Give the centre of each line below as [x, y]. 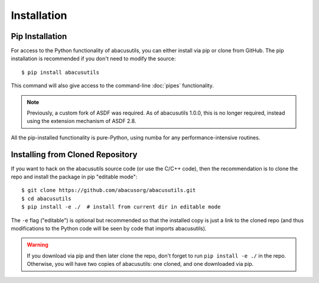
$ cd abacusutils [46, 199]
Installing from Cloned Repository [74, 154]
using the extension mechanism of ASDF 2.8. [82, 121]
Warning [38, 245]
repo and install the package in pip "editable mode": [74, 177]
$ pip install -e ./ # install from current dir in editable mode [121, 207]
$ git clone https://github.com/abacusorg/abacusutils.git [109, 190]
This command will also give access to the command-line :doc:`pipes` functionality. [112, 86]
